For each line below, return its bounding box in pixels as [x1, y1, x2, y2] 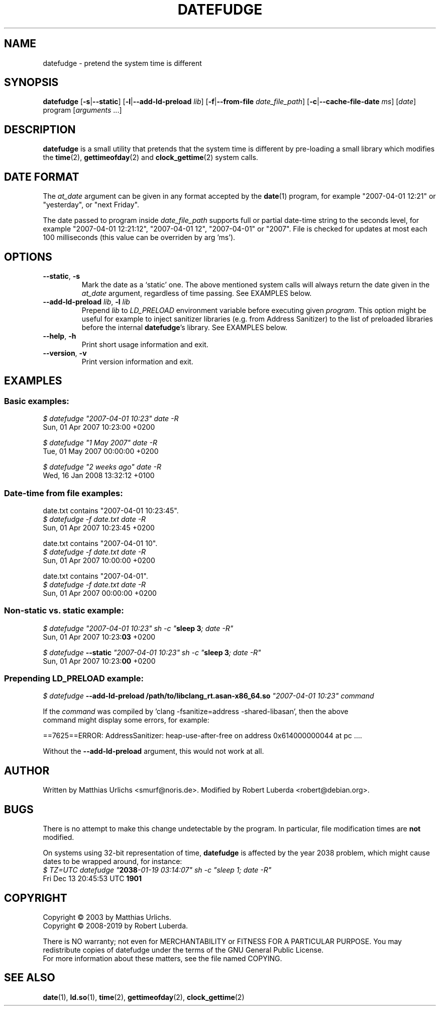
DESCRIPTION [4, 123, 76, 136]
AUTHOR [4, 764, 50, 777]
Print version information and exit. [81, 357, 193, 366]
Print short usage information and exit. [81, 340, 208, 349]
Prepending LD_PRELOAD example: [4, 673, 144, 684]
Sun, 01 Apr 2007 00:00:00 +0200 [43, 588, 157, 597]
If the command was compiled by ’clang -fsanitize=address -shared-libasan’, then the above [43, 707, 349, 716]
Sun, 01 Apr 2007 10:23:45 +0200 [43, 523, 155, 532]
